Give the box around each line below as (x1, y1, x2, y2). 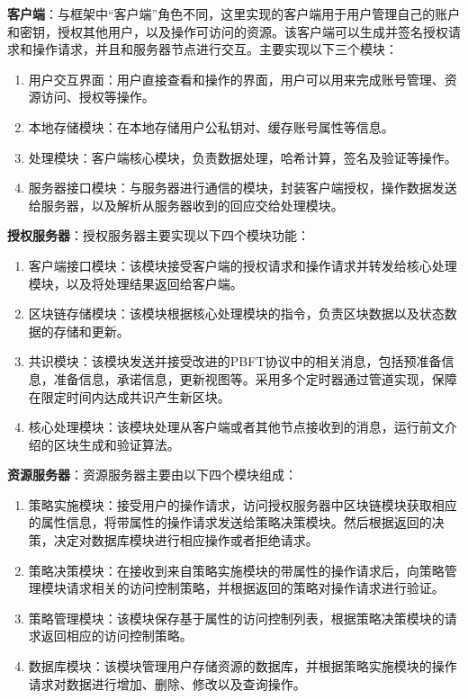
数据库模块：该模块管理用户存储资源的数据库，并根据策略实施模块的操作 (28, 657, 457, 676)
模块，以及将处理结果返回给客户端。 (28, 273, 243, 292)
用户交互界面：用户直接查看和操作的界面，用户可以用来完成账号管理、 (28, 69, 445, 88)
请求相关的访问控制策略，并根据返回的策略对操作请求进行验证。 (66, 578, 445, 597)
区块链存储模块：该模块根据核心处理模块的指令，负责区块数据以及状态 (28, 304, 445, 323)
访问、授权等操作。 (40, 87, 155, 106)
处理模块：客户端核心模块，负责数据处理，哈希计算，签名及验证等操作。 (28, 148, 457, 166)
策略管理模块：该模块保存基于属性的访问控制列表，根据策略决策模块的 (28, 608, 445, 627)
